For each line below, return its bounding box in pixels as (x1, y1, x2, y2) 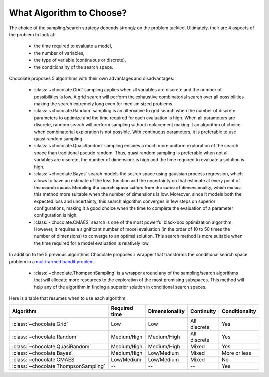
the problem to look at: (9, 31, 56, 37)
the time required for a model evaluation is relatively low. (34, 240, 150, 246)
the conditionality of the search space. (34, 64, 113, 70)
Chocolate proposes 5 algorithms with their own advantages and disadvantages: (9, 75, 174, 81)
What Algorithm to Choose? (9, 7, 127, 18)
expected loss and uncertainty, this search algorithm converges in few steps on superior (34, 198, 216, 204)
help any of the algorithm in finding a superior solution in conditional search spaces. (34, 284, 207, 290)
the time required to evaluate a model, (34, 43, 112, 49)
